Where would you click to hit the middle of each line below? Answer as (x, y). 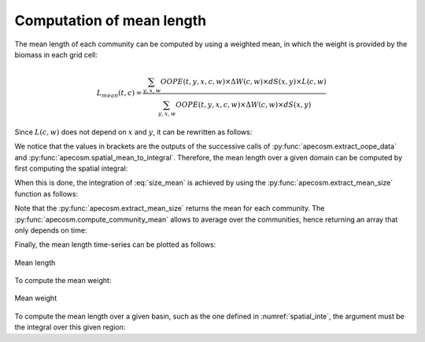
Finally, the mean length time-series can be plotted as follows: (115, 245)
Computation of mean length (111, 20)
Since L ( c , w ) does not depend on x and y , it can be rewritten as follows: (133, 132)
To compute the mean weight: (63, 281)
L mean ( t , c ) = (119, 94)
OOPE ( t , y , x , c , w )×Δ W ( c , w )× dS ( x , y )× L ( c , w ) (243, 82)
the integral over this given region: (70, 327)
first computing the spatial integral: (71, 168)
